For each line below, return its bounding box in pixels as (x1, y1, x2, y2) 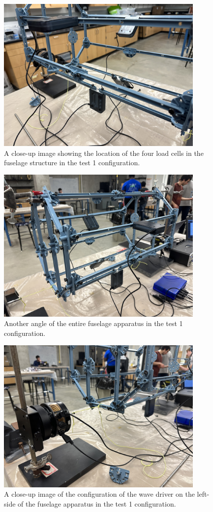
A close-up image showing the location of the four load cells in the (4, 147, 204, 158)
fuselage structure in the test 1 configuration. (4, 157, 140, 168)
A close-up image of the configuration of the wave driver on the (4, 489, 195, 499)
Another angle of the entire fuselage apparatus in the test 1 (4, 318, 183, 329)
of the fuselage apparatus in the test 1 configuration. (18, 498, 176, 509)
